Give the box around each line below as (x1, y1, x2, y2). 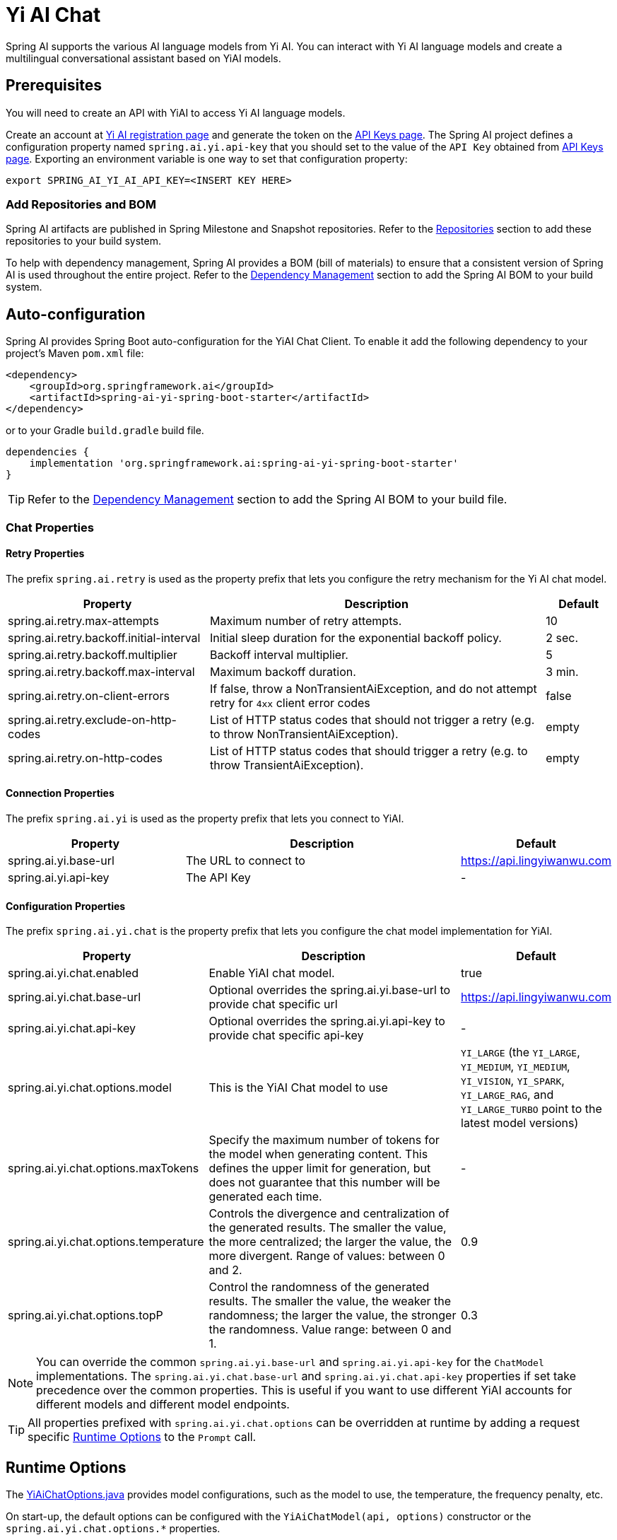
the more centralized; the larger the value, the (208, 1235, 452, 1249)
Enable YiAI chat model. (208, 966, 335, 981)
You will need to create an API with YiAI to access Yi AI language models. (6, 106, 346, 119)
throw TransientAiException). (209, 757, 364, 772)
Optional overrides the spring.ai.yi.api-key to (208, 1014, 445, 1029)
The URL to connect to (185, 853, 305, 868)
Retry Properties (6, 547, 85, 560)
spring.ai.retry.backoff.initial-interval (8, 630, 201, 645)
